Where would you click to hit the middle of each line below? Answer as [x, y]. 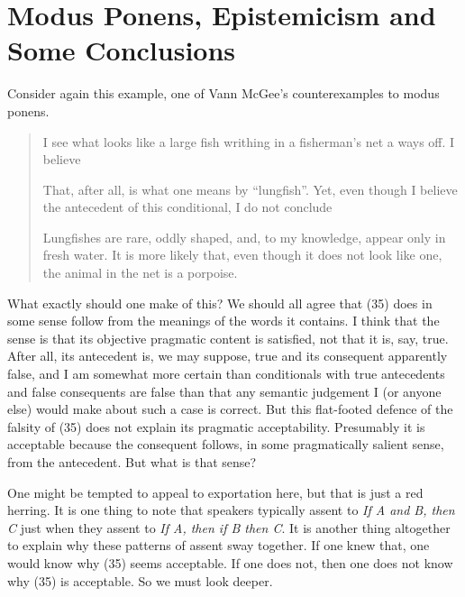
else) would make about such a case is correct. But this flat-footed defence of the [230, 409]
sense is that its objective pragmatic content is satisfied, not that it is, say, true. [228, 338]
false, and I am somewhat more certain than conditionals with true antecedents [226, 374]
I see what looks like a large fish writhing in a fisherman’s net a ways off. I [249, 141]
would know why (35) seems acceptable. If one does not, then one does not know [230, 562]
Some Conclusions [122, 50]
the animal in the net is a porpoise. [140, 273]
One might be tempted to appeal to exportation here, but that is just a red [215, 492]
